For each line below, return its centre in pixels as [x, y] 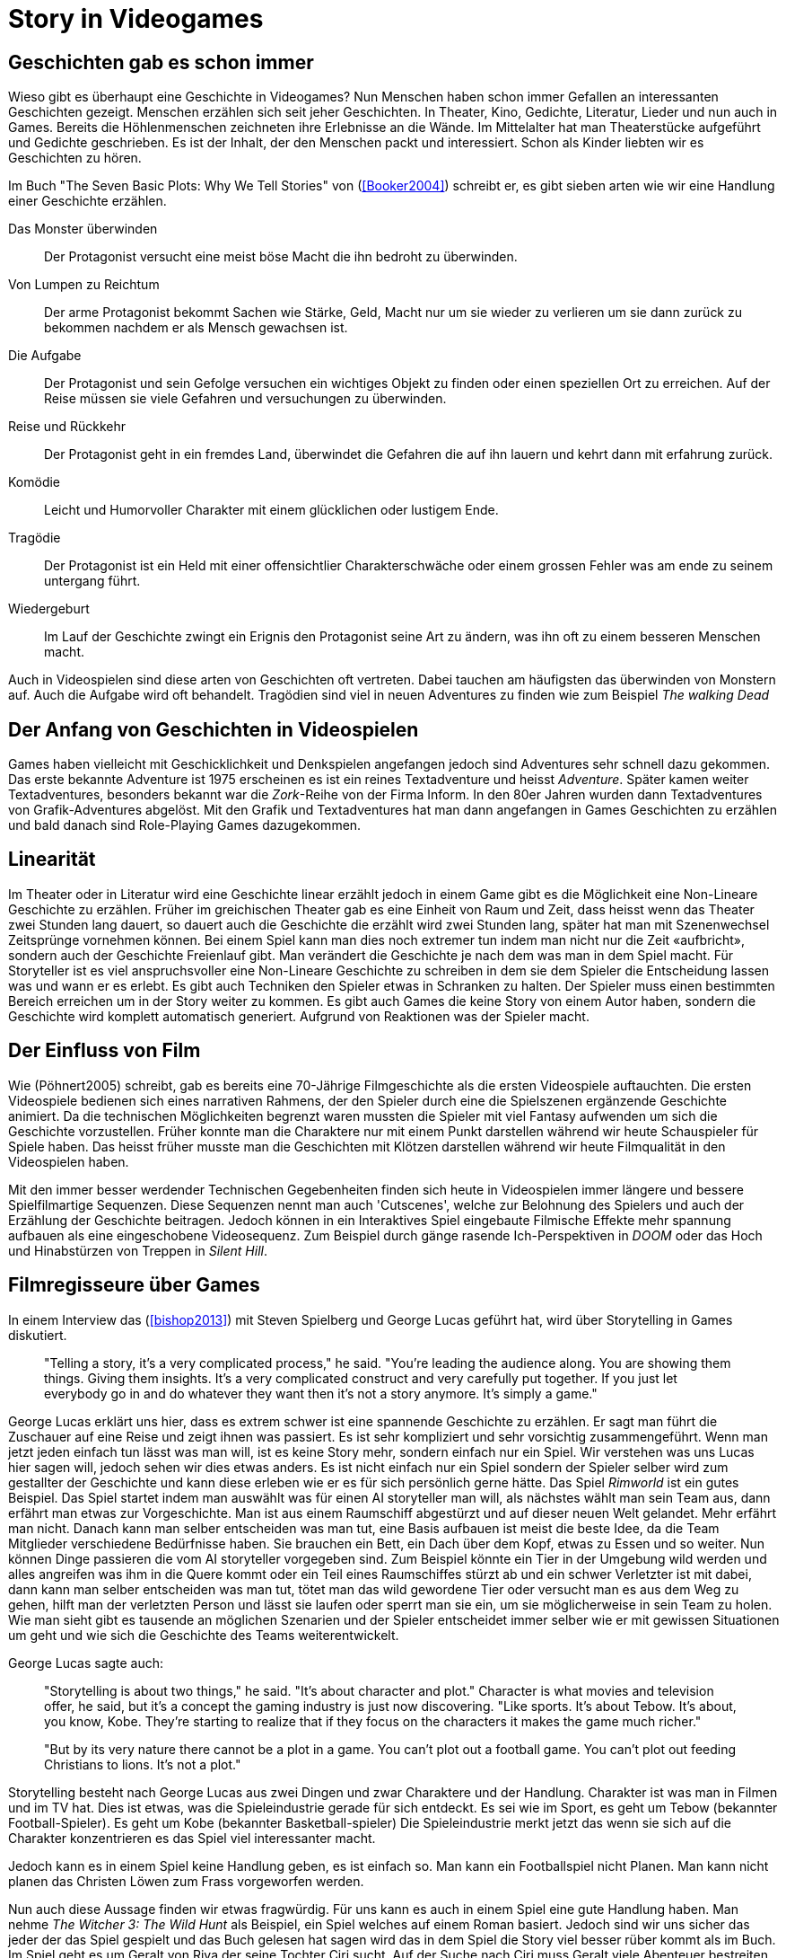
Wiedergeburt [49, 609]
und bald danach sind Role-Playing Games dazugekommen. [185, 825]
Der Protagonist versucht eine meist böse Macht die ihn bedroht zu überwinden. [281, 257]
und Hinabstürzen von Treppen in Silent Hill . [138, 1250]
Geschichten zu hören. [75, 158]
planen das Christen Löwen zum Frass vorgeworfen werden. [186, 1881]
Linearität [52, 860]
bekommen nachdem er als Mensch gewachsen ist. [196, 328]
